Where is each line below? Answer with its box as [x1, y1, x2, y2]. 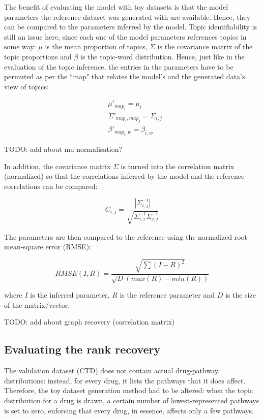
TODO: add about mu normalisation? [4, 144, 123, 154]
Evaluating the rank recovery [4, 341, 161, 357]
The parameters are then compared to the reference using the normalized [4, 231, 232, 242]
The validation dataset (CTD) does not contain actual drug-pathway [4, 365, 219, 376]
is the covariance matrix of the [157, 41, 253, 52]
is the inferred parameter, [30, 289, 110, 300]
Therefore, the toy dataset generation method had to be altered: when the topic [4, 385, 253, 396]
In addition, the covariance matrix [4, 160, 111, 171]
